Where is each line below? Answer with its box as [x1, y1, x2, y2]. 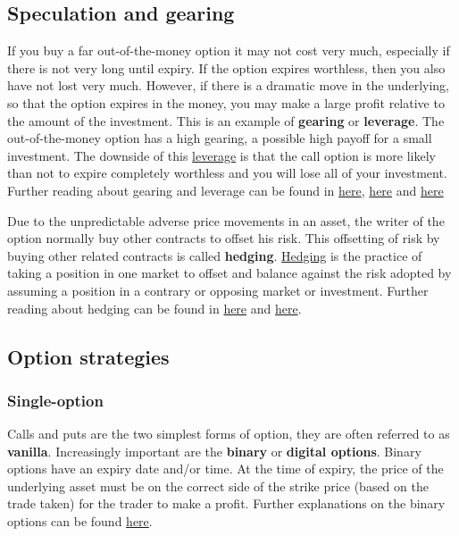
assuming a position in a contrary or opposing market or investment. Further [7, 281, 429, 299]
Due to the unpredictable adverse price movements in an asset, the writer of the [7, 211, 445, 230]
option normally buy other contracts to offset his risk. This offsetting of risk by [7, 229, 440, 247]
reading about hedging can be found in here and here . [7, 298, 302, 317]
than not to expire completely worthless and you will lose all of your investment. [7, 163, 447, 182]
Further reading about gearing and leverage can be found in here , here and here [7, 180, 444, 199]
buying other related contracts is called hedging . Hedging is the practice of [7, 246, 422, 264]
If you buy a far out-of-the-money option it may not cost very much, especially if [7, 41, 450, 60]
